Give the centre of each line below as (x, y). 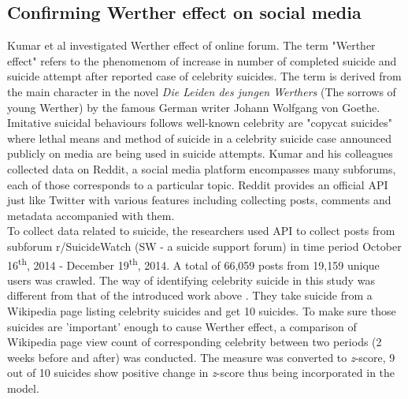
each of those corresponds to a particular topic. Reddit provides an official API (198, 184)
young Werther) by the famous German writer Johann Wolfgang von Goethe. (194, 107)
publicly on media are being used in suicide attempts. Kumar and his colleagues (200, 153)
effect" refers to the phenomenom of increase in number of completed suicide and (202, 60)
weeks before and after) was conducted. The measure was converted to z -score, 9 (201, 357)
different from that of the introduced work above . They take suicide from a (190, 295)
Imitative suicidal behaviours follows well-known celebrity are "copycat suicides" (200, 123)
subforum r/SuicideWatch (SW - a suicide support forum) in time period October (204, 246)
